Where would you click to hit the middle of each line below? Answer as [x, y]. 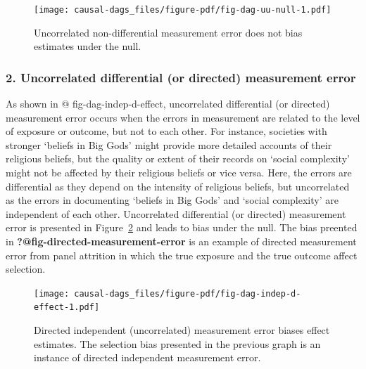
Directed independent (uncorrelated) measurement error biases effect [182, 330]
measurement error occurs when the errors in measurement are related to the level [183, 117]
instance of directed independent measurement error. [147, 357]
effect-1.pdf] [67, 307]
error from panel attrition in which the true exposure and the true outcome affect [182, 255]
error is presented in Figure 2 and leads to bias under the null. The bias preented [182, 227]
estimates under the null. [88, 46]
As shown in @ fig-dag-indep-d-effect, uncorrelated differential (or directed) [168, 104]
